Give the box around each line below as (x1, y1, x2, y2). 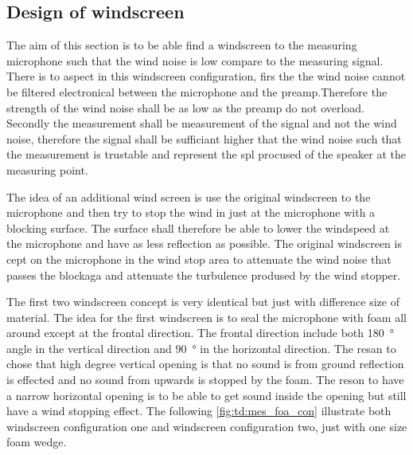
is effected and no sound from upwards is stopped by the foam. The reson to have (6, 371, 404, 388)
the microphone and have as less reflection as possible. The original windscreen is (6, 235, 402, 252)
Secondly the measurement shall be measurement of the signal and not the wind (6, 115, 397, 131)
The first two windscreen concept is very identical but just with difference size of (6, 293, 399, 310)
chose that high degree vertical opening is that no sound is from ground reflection (6, 355, 404, 372)
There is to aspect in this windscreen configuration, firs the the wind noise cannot (6, 68, 406, 84)
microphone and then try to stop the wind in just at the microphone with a (6, 204, 376, 221)
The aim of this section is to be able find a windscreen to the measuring (6, 37, 357, 53)
